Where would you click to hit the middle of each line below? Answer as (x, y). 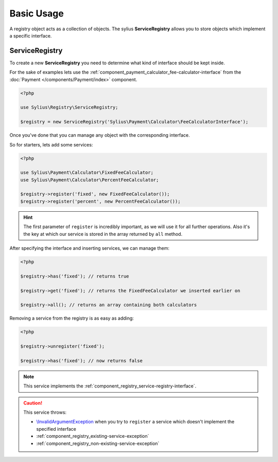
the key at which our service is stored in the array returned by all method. (103, 234)
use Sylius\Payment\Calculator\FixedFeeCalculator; (87, 173)
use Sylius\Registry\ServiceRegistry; (69, 107)
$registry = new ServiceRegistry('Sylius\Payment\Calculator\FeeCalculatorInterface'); (134, 122)
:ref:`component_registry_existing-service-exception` (93, 436)
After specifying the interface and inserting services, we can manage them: (90, 248)
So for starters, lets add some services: (51, 144)
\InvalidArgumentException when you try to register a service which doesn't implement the (135, 422)
